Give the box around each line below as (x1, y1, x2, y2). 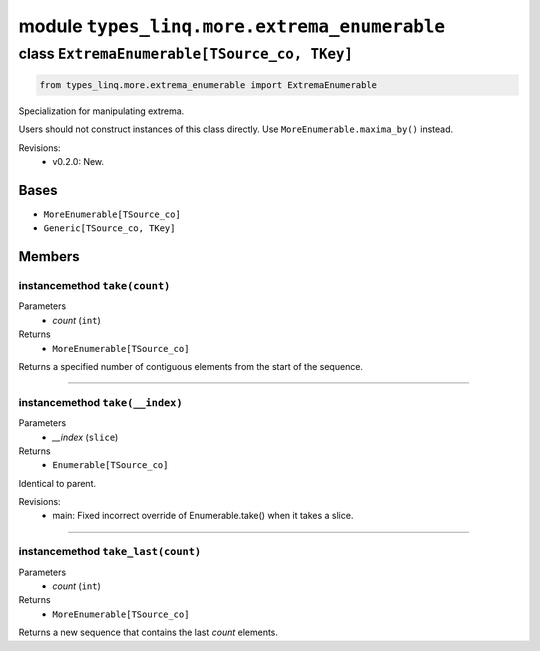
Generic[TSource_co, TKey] (43, 223, 176, 234)
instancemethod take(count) (18, 279, 171, 293)
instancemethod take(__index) (18, 395, 184, 409)
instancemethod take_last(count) (18, 545, 202, 559)
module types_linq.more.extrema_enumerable (18, 15, 445, 37)
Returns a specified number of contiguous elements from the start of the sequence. (18, 360, 364, 372)
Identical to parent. (18, 477, 97, 489)
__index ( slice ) (52, 431, 119, 443)
